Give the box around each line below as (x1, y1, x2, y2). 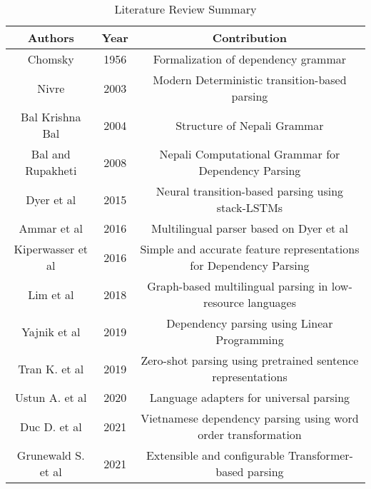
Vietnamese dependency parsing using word (141, 410, 359, 426)
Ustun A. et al (15, 389, 87, 405)
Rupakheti (25, 162, 77, 178)
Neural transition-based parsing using (156, 183, 344, 199)
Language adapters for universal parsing (149, 389, 350, 405)
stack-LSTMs (216, 199, 283, 216)
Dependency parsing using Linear (166, 315, 333, 331)
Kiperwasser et (14, 241, 88, 257)
